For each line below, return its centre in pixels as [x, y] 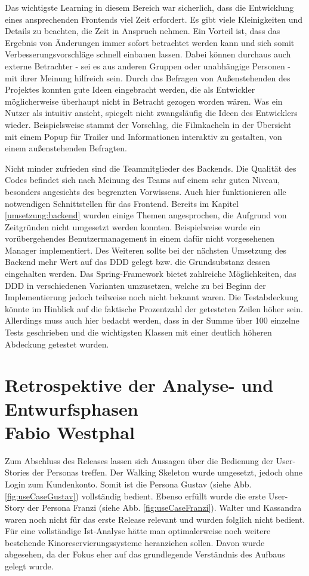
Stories [17, 472]
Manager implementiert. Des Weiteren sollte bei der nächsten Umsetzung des [146, 250]
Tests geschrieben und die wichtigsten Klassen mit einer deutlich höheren [138, 332]
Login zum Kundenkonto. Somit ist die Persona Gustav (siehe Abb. [128, 484]
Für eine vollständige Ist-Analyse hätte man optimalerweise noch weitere [138, 531]
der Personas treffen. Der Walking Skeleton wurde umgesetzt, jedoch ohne [168, 472]
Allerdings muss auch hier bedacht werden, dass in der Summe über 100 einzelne [152, 320]
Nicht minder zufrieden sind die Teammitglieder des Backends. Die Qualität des [151, 168]
